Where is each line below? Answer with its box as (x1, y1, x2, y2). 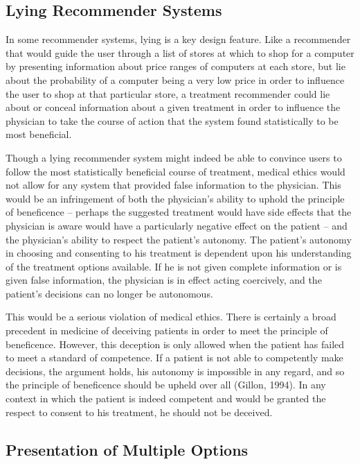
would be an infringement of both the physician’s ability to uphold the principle (6, 191, 345, 205)
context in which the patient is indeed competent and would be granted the (6, 391, 326, 406)
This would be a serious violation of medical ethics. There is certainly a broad (6, 309, 336, 324)
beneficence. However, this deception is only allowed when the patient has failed (6, 336, 345, 351)
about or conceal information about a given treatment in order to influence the (6, 100, 341, 114)
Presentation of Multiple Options (6, 438, 249, 460)
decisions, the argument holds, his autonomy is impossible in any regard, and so (6, 363, 345, 378)
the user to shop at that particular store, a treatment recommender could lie (6, 86, 330, 101)
